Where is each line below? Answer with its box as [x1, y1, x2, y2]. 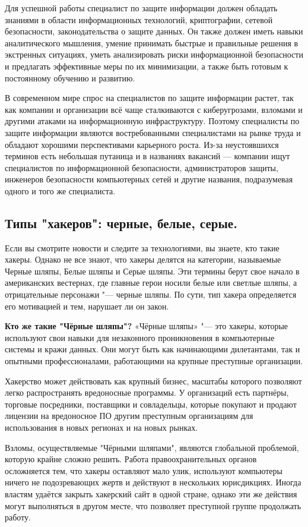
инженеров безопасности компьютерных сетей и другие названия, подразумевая [5, 173, 293, 185]
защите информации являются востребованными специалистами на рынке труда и [5, 126, 301, 138]
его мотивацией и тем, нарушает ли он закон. [5, 299, 169, 312]
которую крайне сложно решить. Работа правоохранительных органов [5, 453, 257, 465]
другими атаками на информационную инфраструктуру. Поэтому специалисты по [5, 115, 300, 127]
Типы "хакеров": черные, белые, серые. [5, 213, 237, 232]
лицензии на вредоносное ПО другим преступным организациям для [5, 409, 253, 422]
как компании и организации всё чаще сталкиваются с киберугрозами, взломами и [5, 103, 303, 115]
